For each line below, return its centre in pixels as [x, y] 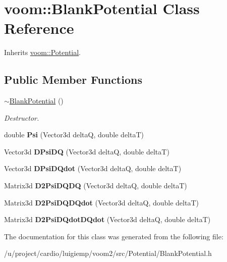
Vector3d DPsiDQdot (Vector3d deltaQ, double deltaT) [93, 168]
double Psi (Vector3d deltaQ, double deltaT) [74, 135]
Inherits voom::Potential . [43, 52]
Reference [39, 28]
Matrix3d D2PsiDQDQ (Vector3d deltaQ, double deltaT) [96, 186]
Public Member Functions [73, 80]
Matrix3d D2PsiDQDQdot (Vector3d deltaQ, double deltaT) [101, 202]
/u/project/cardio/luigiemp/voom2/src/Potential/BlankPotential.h [108, 253]
